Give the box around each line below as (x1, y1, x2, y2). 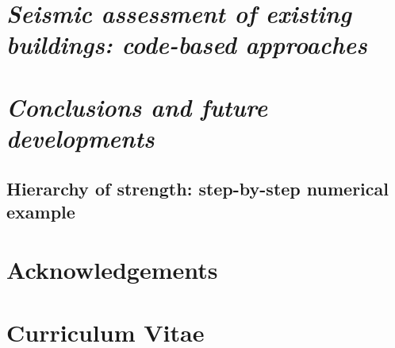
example (6, 199, 75, 223)
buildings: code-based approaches (6, 28, 367, 61)
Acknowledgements (6, 253, 218, 286)
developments (6, 121, 155, 154)
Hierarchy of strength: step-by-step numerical (6, 176, 389, 200)
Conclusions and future (6, 90, 268, 123)
